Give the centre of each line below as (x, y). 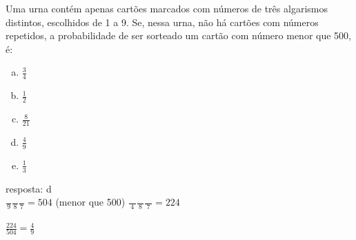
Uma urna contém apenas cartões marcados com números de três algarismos (167, 8)
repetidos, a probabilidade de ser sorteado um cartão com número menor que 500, (178, 35)
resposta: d (29, 188)
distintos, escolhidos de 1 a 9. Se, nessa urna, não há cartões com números (162, 22)
